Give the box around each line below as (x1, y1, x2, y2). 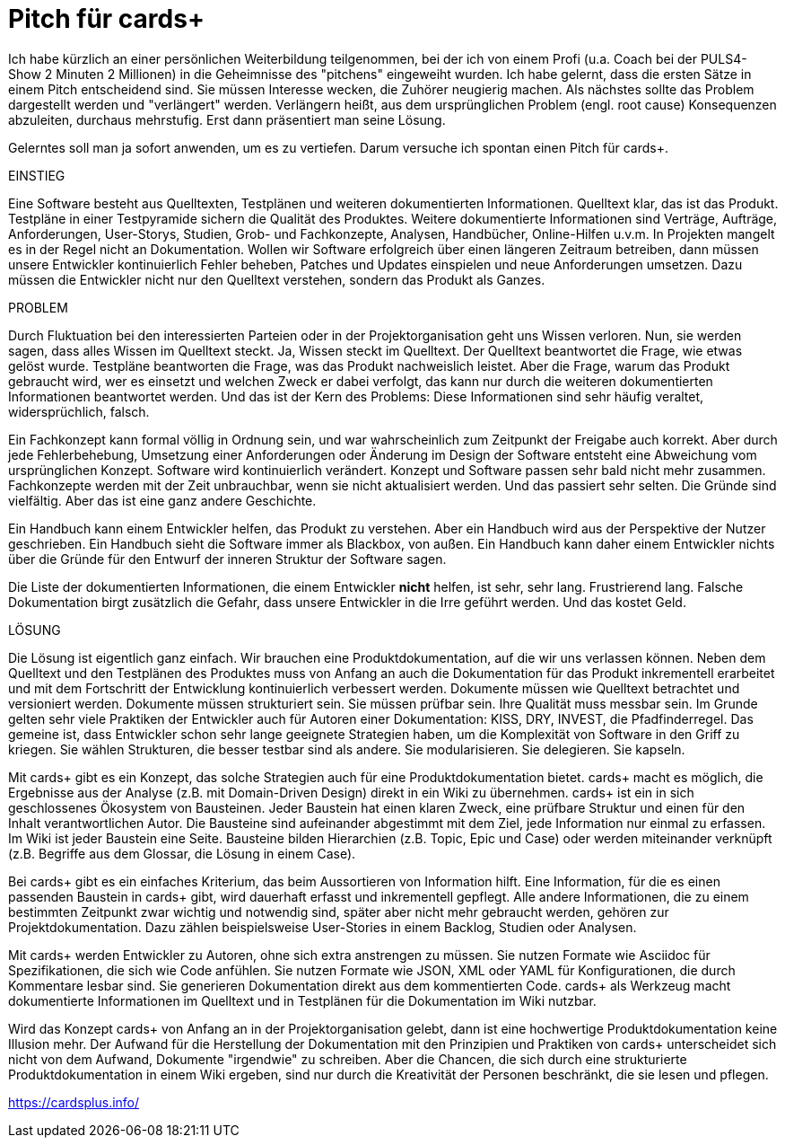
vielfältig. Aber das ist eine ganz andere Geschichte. (8, 492, 317, 508)
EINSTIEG (8, 167, 65, 183)
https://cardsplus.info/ (8, 1094, 140, 1110)
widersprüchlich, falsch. (8, 403, 150, 419)
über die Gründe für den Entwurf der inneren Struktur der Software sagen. (8, 550, 447, 567)
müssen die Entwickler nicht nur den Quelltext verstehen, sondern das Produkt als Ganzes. (8, 271, 545, 287)
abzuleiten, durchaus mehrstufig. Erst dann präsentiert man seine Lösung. (8, 111, 446, 128)
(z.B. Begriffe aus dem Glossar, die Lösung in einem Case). (8, 845, 356, 861)
